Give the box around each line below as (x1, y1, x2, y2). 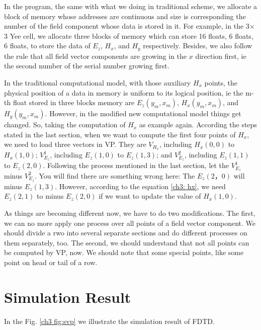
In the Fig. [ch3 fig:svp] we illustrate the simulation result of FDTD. (4, 315, 215, 326)
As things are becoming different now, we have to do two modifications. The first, (4, 208, 255, 218)
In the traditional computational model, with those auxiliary (4, 77, 191, 88)
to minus (37, 191, 64, 201)
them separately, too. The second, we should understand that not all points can (4, 237, 249, 247)
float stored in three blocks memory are (13, 97, 135, 108)
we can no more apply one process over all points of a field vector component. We (4, 217, 256, 228)
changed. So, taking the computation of (4, 119, 126, 130)
